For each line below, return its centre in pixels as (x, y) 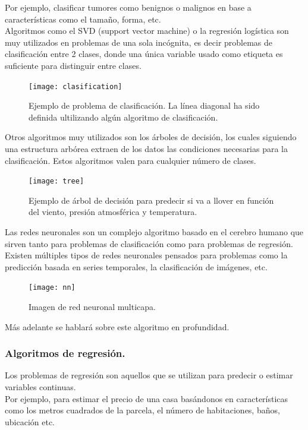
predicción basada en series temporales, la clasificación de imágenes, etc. (136, 266)
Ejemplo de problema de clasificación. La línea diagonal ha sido (144, 105)
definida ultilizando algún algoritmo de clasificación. (123, 117)
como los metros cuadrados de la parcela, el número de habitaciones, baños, (142, 410)
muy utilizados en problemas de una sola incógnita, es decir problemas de (139, 42)
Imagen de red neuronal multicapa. (92, 307)
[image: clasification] (76, 86)
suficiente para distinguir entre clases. (73, 65)
